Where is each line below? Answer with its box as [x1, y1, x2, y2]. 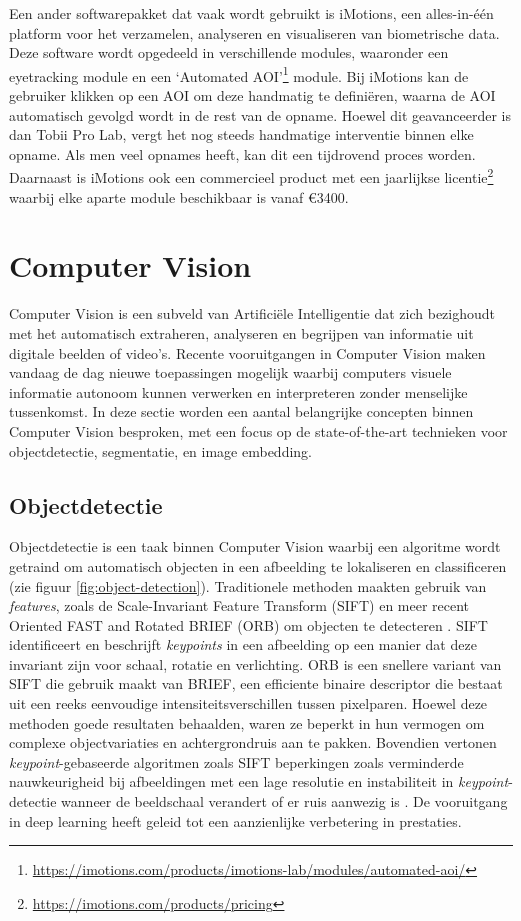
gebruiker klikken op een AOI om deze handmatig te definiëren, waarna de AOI [9, 85, 496, 106]
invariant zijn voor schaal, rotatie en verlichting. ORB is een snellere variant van [9, 653, 502, 674]
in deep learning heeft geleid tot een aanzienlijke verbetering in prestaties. [9, 810, 462, 831]
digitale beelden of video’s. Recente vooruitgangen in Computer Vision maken [9, 342, 486, 363]
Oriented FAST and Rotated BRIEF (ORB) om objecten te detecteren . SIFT [9, 614, 488, 635]
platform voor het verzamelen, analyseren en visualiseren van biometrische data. [9, 22, 500, 43]
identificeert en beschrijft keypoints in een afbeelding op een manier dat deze [9, 634, 477, 655]
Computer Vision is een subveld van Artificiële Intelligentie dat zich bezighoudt [9, 303, 496, 324]
